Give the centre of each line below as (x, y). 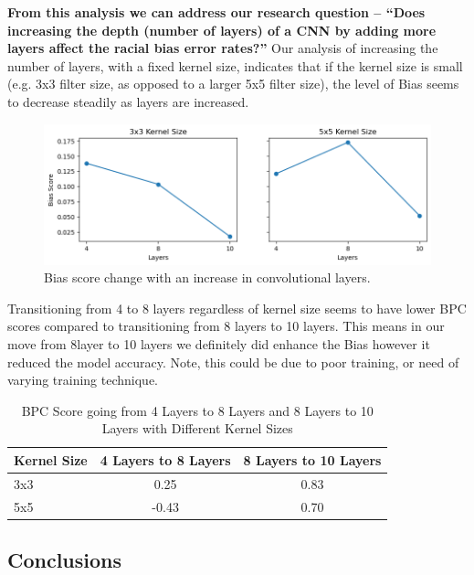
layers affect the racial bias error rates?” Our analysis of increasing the (223, 48)
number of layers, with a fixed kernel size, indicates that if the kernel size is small (235, 65)
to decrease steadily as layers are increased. (128, 101)
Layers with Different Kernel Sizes (197, 428)
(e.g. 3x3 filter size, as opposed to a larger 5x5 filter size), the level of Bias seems (233, 84)
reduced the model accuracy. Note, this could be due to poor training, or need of (233, 362)
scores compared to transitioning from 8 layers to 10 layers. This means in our (226, 326)
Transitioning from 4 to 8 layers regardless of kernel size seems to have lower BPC (237, 308)
